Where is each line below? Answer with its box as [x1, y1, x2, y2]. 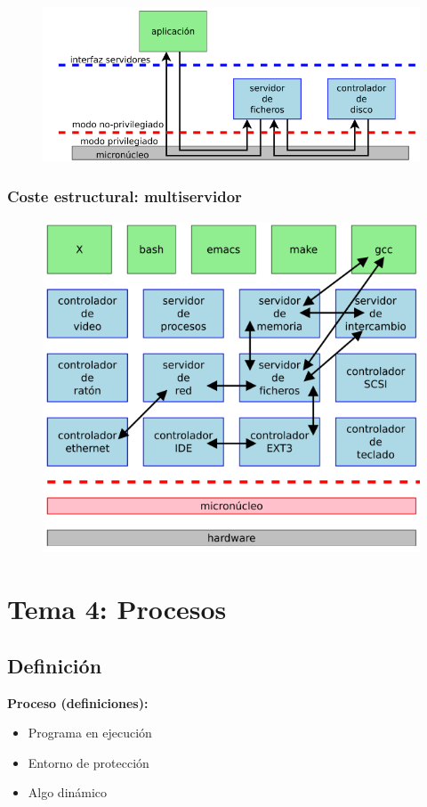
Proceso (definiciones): [7, 693, 149, 712]
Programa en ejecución [28, 723, 152, 742]
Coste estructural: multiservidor [7, 185, 242, 208]
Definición [7, 651, 102, 679]
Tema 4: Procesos [7, 591, 227, 627]
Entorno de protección [28, 753, 149, 771]
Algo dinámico [28, 783, 108, 802]
